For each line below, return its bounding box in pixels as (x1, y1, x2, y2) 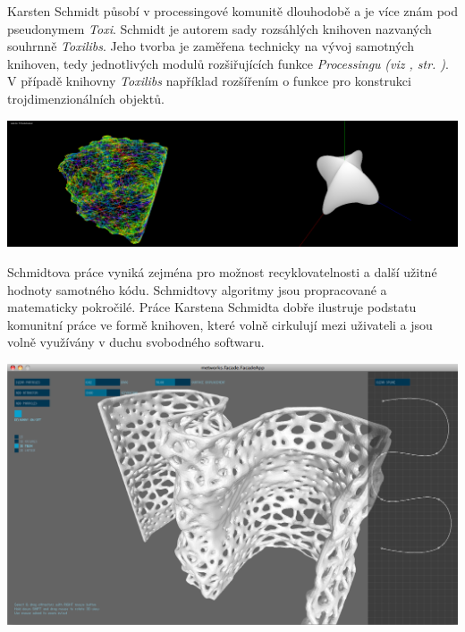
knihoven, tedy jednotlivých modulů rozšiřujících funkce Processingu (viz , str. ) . (7, 54, 450, 72)
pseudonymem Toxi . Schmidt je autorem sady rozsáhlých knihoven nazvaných (7, 19, 432, 38)
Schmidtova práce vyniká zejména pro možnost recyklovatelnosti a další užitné (7, 262, 437, 281)
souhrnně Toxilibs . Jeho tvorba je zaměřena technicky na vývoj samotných (7, 37, 414, 55)
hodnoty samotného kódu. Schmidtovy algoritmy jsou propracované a (7, 280, 387, 299)
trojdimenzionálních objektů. (7, 88, 165, 107)
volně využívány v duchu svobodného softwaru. (7, 333, 265, 351)
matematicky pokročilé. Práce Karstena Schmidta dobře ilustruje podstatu (7, 298, 417, 316)
